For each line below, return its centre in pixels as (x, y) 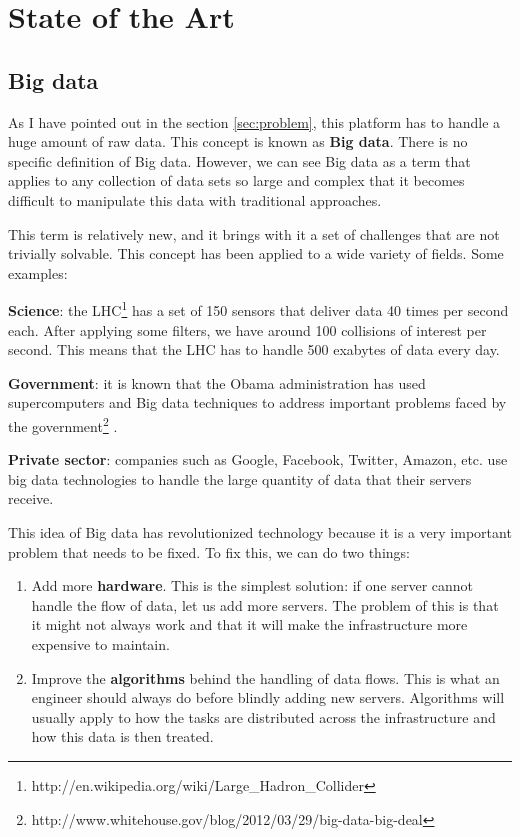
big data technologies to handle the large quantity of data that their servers (240, 478)
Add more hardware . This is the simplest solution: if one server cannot (252, 585)
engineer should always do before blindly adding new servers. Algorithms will (268, 697)
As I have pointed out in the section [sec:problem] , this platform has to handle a (254, 121)
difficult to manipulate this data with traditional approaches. (195, 199)
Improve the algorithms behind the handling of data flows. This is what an (265, 677)
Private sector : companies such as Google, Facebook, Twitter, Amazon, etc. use (258, 459)
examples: (38, 272)
